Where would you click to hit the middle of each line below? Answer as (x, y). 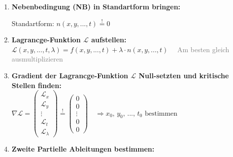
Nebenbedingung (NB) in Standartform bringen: (96, 6)
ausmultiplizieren (37, 59)
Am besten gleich (203, 49)
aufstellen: (109, 40)
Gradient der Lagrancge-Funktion (70, 75)
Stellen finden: (36, 85)
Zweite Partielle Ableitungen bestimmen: (83, 149)
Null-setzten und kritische (184, 75)
